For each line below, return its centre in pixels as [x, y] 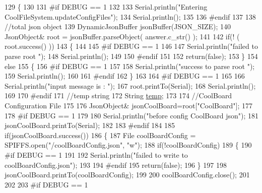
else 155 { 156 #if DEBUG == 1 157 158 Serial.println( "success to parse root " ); [130, 66]
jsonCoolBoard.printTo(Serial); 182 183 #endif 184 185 [90, 125]
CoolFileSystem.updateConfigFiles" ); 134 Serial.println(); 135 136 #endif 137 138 [130, 16]
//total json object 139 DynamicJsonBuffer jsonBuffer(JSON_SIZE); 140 [118, 26]
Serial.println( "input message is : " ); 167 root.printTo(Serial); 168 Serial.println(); [130, 85]
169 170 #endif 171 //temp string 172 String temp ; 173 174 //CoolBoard [118, 95]
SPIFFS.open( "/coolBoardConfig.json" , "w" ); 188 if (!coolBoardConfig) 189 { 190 [128, 145]
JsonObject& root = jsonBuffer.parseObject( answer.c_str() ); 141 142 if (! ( [122, 36]
